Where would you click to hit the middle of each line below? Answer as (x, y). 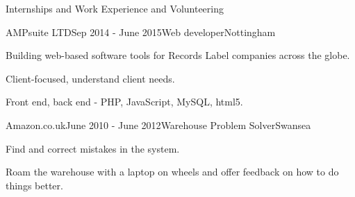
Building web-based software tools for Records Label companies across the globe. (178, 55)
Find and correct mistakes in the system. (93, 148)
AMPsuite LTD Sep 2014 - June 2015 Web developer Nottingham (141, 32)
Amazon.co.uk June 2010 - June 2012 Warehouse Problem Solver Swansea (158, 125)
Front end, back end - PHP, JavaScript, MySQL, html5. (124, 102)
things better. (34, 185)
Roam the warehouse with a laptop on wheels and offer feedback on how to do (172, 172)
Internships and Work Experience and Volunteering (115, 8)
